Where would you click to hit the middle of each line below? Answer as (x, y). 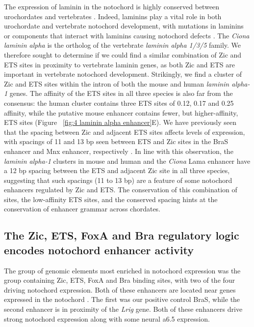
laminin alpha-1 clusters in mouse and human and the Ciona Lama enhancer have (127, 161)
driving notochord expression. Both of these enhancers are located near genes (120, 289)
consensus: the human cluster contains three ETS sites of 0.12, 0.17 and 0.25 (119, 103)
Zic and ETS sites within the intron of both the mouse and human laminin (117, 83)
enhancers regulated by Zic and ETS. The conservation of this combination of (121, 190)
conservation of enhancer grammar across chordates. (82, 209)
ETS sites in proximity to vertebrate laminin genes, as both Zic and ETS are (120, 64)
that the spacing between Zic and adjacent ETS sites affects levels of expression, (125, 132)
